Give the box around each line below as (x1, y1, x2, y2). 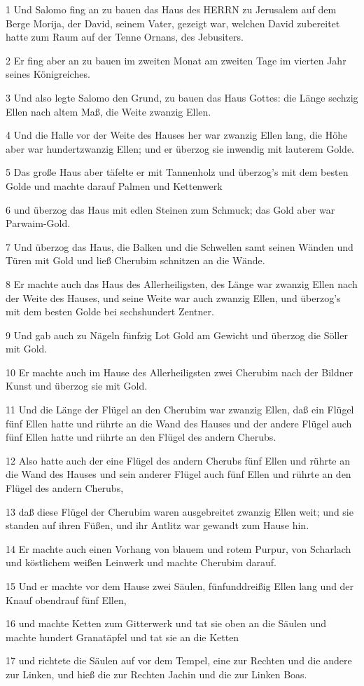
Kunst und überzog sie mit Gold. (6, 378, 148, 393)
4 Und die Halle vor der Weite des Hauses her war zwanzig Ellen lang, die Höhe (6, 128, 348, 142)
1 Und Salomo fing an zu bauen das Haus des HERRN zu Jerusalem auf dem (6, 2, 337, 16)
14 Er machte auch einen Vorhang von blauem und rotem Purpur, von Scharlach (6, 541, 351, 556)
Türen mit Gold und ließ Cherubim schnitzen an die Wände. (6, 253, 265, 268)
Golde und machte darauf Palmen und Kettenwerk (6, 178, 223, 193)
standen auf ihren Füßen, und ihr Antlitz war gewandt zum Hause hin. (6, 518, 309, 533)
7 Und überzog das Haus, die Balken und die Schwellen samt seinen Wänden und (6, 239, 353, 254)
